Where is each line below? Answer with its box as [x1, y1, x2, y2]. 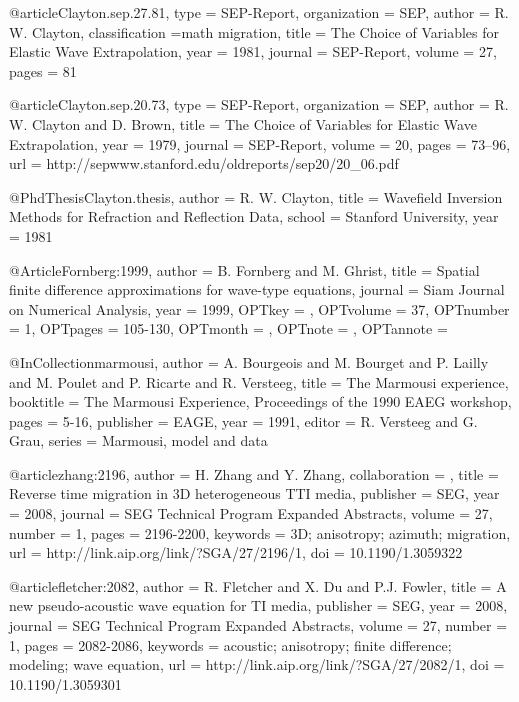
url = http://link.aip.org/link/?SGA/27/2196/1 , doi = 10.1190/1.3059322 [9, 542, 463, 563]
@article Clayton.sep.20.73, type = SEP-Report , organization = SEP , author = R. [9, 94, 509, 115]
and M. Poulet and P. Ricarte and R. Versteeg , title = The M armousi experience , [9, 371, 509, 392]
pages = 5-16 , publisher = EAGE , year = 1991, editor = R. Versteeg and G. [9, 410, 478, 431]
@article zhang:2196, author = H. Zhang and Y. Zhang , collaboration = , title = [9, 463, 499, 484]
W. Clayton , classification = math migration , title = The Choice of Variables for [9, 21, 499, 42]
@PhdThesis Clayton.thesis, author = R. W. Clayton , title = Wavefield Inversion [9, 186, 503, 207]
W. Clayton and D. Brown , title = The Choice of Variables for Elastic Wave [9, 113, 477, 134]
